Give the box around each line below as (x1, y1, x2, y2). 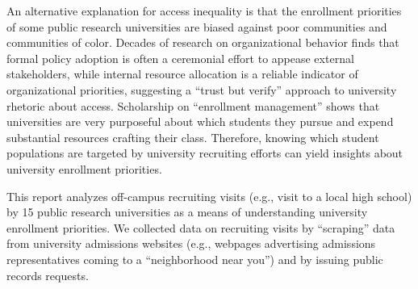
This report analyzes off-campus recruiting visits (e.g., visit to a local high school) (6, 187, 412, 204)
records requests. (6, 266, 89, 283)
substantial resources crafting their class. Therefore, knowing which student (6, 128, 379, 145)
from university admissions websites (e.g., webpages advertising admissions (6, 235, 376, 252)
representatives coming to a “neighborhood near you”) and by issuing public (6, 250, 383, 267)
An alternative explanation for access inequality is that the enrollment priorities (6, 2, 402, 19)
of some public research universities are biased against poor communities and (6, 18, 387, 35)
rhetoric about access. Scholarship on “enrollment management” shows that (6, 97, 380, 114)
